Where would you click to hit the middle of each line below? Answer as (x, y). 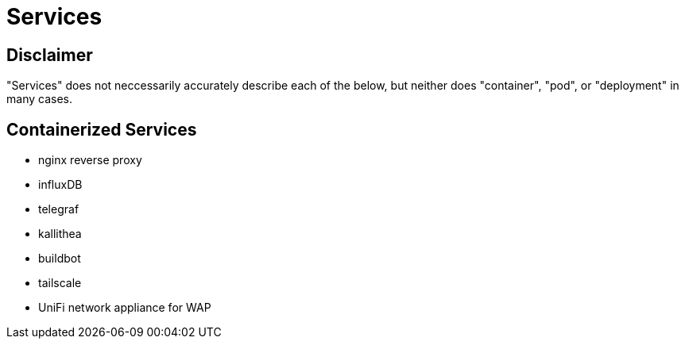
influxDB (60, 185)
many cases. (39, 99)
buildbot (60, 259)
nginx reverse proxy (90, 160)
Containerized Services (102, 129)
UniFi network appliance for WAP (125, 308)
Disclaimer (50, 55)
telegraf (59, 209)
